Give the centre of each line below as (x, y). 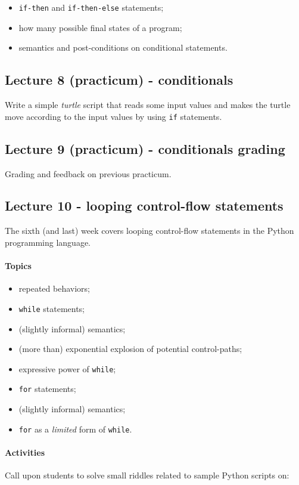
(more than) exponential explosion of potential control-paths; (130, 349)
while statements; (52, 308)
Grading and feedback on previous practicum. (88, 173)
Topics (18, 266)
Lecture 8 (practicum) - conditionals (119, 80)
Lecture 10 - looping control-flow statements (144, 206)
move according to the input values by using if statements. (113, 116)
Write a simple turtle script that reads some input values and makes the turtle (148, 105)
